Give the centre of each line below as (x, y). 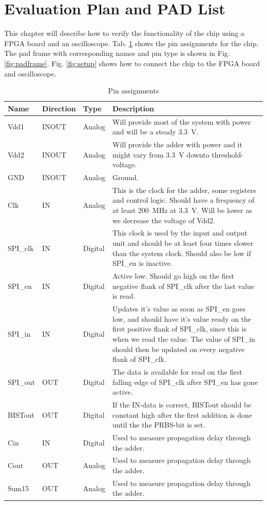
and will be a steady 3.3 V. (156, 132)
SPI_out (22, 382)
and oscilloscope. (30, 73)
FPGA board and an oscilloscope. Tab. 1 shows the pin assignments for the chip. (131, 43)
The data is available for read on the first (177, 371)
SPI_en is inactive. (142, 263)
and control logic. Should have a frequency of (184, 200)
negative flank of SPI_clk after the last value (184, 286)
